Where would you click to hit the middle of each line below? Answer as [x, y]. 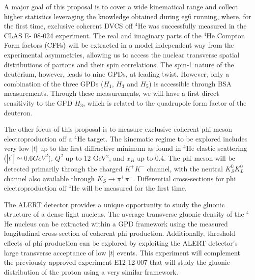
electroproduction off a [38, 138]
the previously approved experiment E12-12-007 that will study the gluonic [117, 262]
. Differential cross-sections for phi [184, 178]
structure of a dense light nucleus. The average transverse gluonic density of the [124, 214]
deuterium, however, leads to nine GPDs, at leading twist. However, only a [117, 74]
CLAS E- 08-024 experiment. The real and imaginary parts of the [103, 35]
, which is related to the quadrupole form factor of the [165, 102]
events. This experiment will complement [179, 252]
